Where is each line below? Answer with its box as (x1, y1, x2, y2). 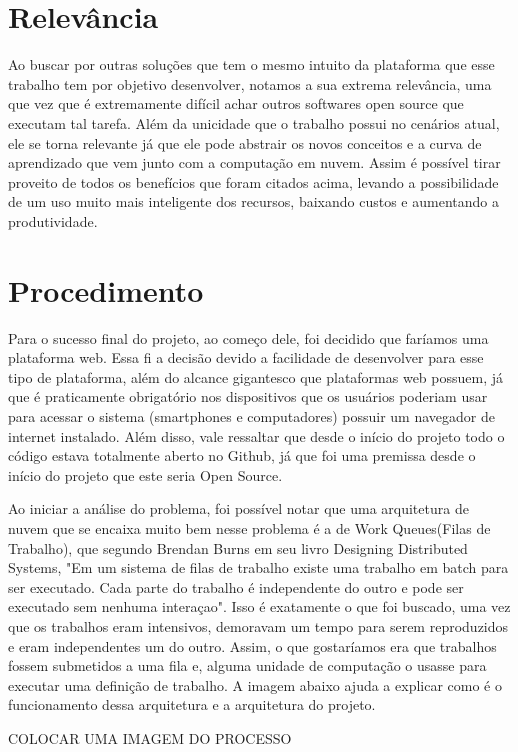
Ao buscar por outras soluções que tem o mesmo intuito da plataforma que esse (8, 54, 495, 75)
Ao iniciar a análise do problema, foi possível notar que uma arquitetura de (8, 498, 469, 519)
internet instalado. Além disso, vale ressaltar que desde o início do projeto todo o (8, 425, 505, 446)
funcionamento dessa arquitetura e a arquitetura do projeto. (8, 694, 376, 715)
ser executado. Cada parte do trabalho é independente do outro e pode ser (8, 576, 464, 597)
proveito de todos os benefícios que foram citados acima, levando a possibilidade (8, 171, 499, 192)
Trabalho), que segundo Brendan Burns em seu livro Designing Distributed (8, 537, 468, 558)
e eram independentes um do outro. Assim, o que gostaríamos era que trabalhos (8, 635, 497, 656)
